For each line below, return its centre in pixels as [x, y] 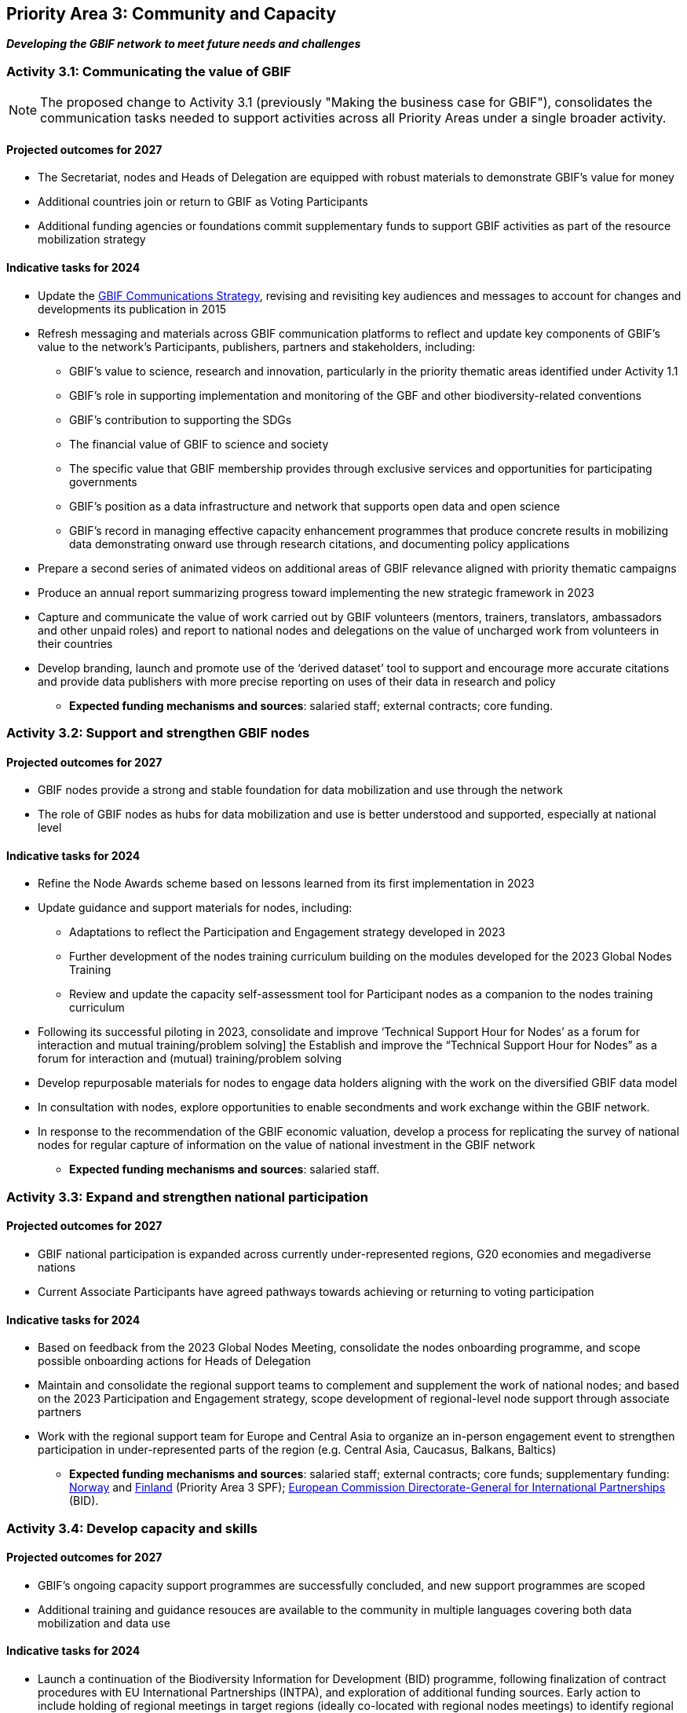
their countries [75, 643]
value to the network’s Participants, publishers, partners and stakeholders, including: [257, 346]
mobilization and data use [104, 1623]
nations [57, 1268]
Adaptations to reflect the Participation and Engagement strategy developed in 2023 [287, 932]
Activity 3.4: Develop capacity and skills [132, 1528]
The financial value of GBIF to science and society [199, 444]
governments [103, 481]
